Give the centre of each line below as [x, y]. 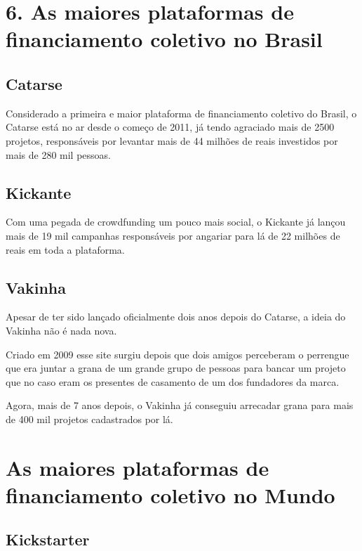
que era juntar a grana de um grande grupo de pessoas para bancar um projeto [176, 368]
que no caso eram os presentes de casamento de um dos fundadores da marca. [173, 381]
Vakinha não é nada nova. [61, 330]
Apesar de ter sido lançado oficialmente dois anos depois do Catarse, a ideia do [176, 317]
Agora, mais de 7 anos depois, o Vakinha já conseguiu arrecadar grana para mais [180, 405]
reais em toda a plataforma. [65, 249]
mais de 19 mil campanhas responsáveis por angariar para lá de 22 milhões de [173, 235]
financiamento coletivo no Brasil [164, 39]
